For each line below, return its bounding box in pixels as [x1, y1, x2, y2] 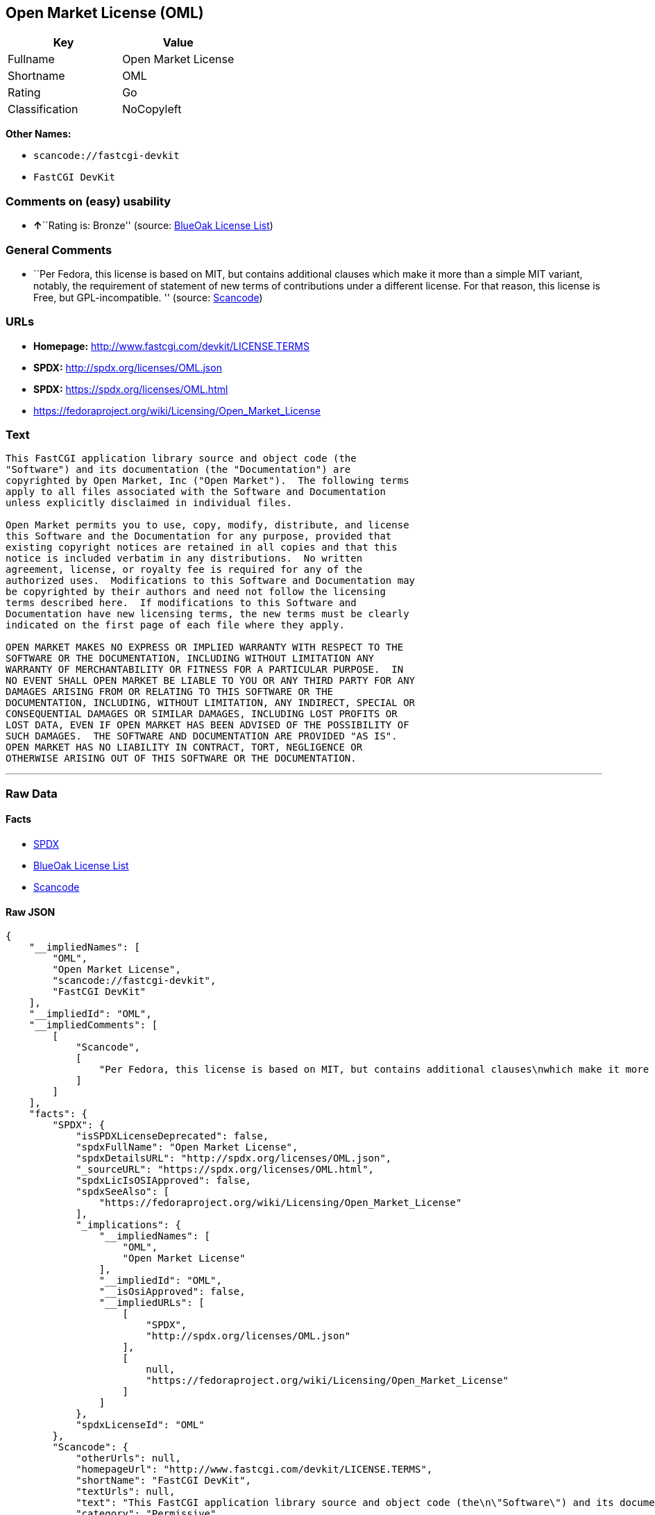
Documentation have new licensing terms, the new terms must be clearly [6, 608, 409, 620]
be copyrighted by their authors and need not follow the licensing [6, 586, 386, 598]
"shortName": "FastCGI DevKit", [76, 1475, 252, 1487]
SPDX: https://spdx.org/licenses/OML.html [33, 383, 228, 395]
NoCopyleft [122, 102, 182, 117]
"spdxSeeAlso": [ [76, 1186, 170, 1198]
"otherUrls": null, [76, 1453, 181, 1464]
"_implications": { [76, 1219, 181, 1231]
